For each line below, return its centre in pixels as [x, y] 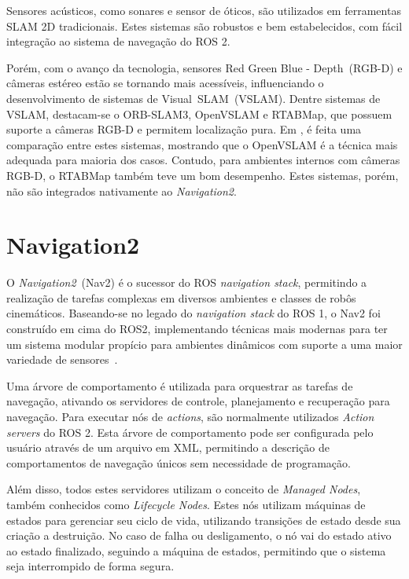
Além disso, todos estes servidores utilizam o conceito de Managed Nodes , [184, 489]
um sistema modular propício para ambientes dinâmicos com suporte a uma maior [204, 344]
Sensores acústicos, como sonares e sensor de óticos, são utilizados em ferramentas [204, 10]
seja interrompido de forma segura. [90, 566]
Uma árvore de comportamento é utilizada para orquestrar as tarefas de [180, 385]
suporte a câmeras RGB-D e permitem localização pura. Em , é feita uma [184, 129]
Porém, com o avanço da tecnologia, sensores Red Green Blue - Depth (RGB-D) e [204, 67]
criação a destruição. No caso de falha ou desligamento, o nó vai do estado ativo [199, 535]
